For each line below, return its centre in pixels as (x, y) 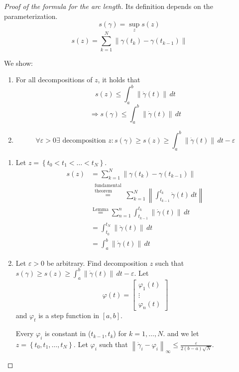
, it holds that (119, 80)
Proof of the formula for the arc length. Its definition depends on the (109, 6)
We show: (19, 63)
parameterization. (31, 16)
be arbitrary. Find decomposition (97, 263)
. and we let (181, 333)
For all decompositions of (54, 80)
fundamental (108, 186)
